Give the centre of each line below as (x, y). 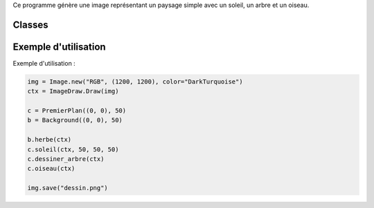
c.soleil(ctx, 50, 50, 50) (73, 149)
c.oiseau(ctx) (51, 169)
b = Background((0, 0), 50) (75, 120)
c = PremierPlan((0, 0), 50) (77, 111)
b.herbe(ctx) (50, 140)
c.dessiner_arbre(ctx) (66, 159)
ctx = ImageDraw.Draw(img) (73, 91)
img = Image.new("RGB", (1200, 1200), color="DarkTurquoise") (135, 82)
